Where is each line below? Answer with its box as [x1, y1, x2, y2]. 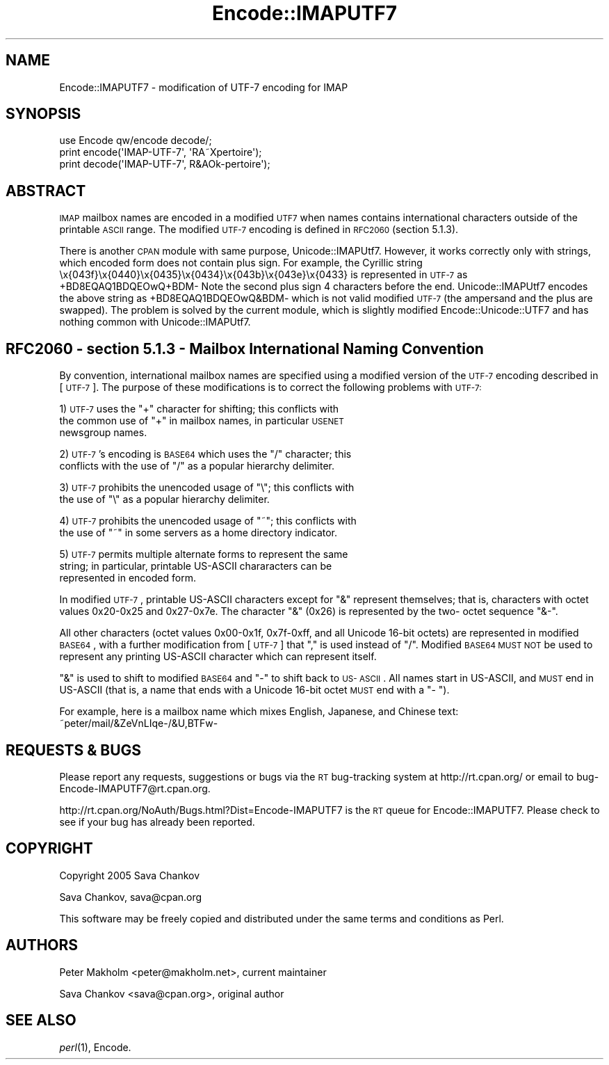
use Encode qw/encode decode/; [59, 134, 212, 147]
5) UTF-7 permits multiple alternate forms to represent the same [59, 548, 348, 561]
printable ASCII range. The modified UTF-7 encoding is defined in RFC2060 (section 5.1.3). [59, 223, 459, 236]
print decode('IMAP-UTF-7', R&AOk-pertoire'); [59, 158, 270, 170]
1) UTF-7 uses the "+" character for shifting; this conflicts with [59, 403, 339, 415]
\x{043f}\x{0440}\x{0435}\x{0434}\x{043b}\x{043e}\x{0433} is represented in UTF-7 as [59, 269, 468, 281]
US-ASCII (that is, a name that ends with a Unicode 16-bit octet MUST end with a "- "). [59, 684, 450, 696]
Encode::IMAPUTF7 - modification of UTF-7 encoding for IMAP [59, 81, 348, 93]
